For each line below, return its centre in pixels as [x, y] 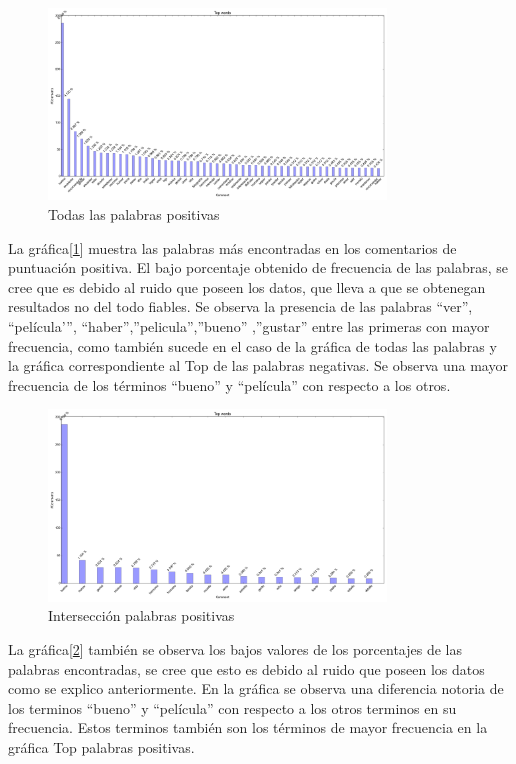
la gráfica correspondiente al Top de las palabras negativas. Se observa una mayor [258, 365]
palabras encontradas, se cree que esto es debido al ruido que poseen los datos [246, 668]
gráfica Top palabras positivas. [101, 746]
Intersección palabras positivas [141, 615]
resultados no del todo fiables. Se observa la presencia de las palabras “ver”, [240, 306]
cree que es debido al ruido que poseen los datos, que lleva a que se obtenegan [247, 286]
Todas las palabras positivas [134, 214]
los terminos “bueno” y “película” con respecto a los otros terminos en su [232, 707]
